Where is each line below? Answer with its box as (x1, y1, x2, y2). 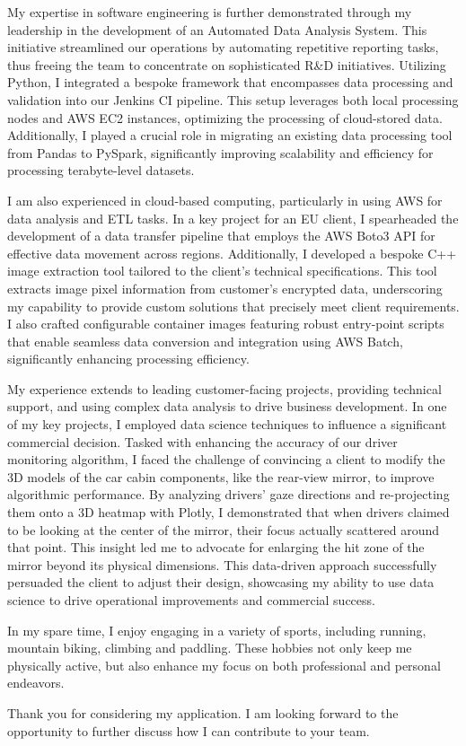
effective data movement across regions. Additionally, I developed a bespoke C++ (7, 243, 457, 262)
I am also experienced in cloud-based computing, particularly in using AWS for (7, 190, 443, 209)
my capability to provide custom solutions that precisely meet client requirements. (7, 296, 460, 315)
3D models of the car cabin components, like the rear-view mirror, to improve (7, 467, 435, 486)
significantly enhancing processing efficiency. (7, 349, 250, 368)
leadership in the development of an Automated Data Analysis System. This (7, 20, 427, 39)
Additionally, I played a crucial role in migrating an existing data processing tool (7, 126, 453, 145)
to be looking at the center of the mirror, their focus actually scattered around (7, 520, 440, 539)
